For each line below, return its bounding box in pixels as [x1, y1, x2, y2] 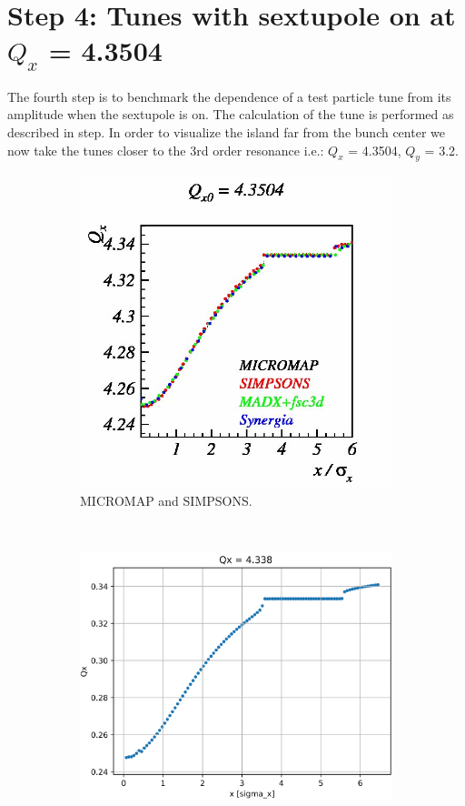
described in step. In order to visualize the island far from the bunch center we [7, 122, 445, 141]
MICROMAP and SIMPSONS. [80, 490, 252, 509]
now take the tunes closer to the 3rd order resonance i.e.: [7, 140, 324, 159]
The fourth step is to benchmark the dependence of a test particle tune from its [7, 86, 451, 106]
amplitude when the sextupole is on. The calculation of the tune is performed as [7, 105, 454, 124]
